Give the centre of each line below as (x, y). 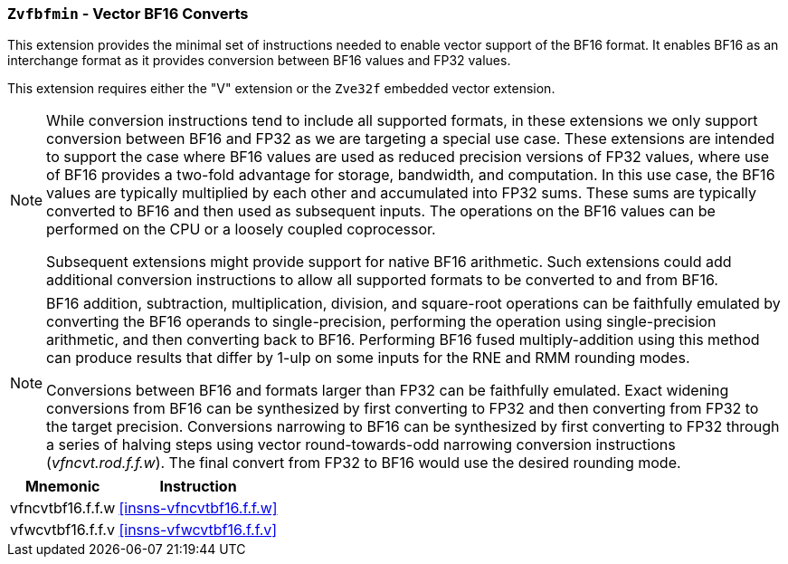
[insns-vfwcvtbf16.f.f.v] (198, 530)
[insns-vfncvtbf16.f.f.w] (198, 508)
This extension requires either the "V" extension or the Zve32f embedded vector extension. (281, 89)
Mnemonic (62, 487)
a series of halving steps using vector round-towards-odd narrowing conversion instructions (361, 445)
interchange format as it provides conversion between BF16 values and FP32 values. (259, 61)
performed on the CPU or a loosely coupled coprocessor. (241, 229)
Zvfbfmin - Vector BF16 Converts (128, 14)
